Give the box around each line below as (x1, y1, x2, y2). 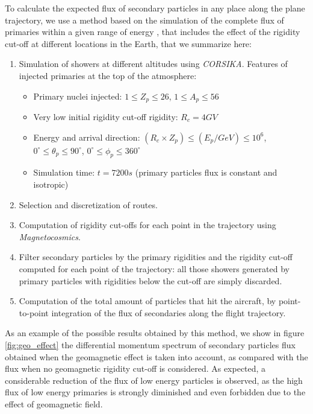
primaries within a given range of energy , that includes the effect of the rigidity (5, 25, 300, 38)
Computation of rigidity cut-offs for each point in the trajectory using (19, 218, 276, 231)
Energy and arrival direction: (33, 130, 140, 143)
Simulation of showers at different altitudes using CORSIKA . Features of (19, 57, 288, 70)
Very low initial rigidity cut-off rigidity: (33, 110, 178, 123)
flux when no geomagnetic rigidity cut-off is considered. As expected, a (5, 362, 266, 375)
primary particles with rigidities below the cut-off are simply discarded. (19, 274, 282, 287)
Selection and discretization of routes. (19, 198, 158, 211)
